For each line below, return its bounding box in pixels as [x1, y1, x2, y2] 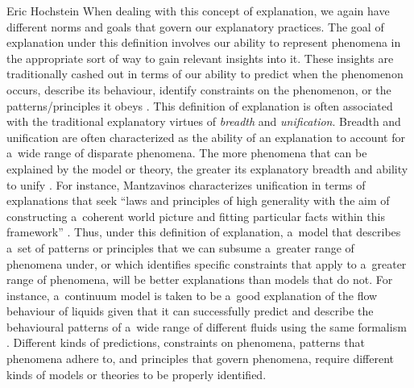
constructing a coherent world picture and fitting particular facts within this [6, 207, 385, 224]
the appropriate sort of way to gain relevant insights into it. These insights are [6, 49, 394, 66]
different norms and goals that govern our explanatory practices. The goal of [6, 18, 384, 35]
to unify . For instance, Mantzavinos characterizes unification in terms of [6, 176, 366, 193]
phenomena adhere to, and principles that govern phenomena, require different [6, 350, 395, 367]
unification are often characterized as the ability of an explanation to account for [6, 128, 405, 145]
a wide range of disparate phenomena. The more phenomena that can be [6, 144, 367, 161]
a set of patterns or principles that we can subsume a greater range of [6, 239, 354, 256]
